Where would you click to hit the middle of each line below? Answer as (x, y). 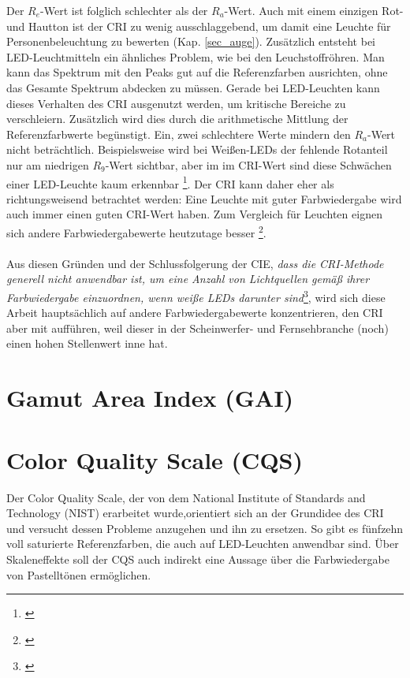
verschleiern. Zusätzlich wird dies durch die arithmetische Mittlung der (177, 119)
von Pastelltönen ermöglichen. (79, 574)
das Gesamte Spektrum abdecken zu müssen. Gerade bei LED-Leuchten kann (193, 87)
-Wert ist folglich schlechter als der (124, 10)
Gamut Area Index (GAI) (150, 398)
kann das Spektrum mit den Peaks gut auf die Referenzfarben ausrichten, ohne (197, 72)
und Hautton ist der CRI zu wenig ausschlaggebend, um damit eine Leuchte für (199, 26)
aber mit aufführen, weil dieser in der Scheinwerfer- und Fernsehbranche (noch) (198, 328)
